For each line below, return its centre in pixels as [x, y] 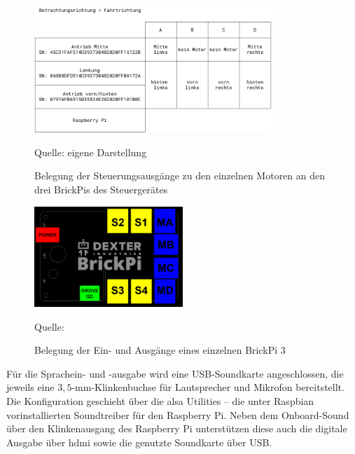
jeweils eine [30, 387]
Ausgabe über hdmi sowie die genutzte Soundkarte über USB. [139, 442]
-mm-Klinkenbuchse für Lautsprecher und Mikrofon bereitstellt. [208, 387]
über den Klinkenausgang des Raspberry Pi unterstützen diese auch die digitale [177, 428]
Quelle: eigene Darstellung [91, 152]
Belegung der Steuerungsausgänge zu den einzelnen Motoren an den [180, 176]
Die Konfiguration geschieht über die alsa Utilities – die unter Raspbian [160, 401]
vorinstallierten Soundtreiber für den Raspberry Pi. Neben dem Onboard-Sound [178, 414]
